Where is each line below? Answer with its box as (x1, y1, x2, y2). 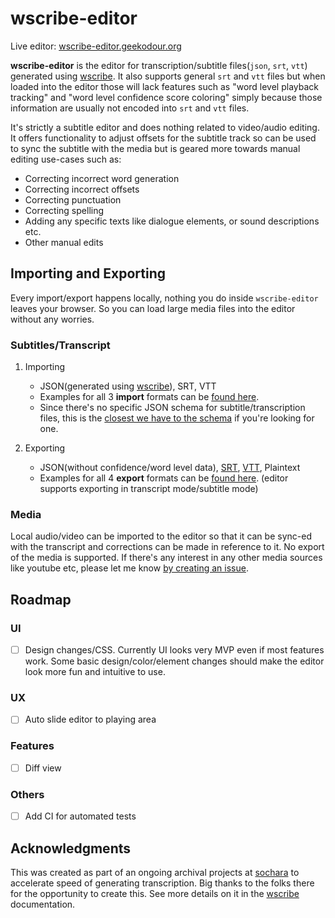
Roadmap (10, 591, 72, 608)
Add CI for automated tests (24, 810, 137, 822)
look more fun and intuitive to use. (24, 666, 166, 678)
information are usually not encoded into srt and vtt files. (10, 102, 250, 114)
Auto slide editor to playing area (24, 713, 157, 726)
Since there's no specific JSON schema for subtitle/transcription (39, 402, 306, 414)
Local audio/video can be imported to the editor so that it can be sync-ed (10, 530, 312, 542)
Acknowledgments (10, 840, 132, 857)
